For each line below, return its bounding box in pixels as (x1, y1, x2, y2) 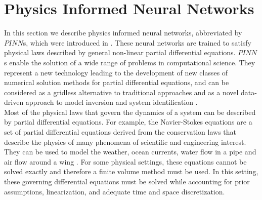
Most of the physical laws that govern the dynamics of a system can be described (4, 106, 256, 117)
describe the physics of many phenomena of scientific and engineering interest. (4, 136, 246, 147)
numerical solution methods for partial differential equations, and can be (4, 77, 229, 88)
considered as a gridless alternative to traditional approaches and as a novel (4, 87, 239, 97)
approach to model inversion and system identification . (25, 97, 198, 107)
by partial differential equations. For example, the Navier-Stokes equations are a (4, 116, 252, 127)
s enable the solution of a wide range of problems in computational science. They (4, 57, 255, 67)
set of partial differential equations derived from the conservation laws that (4, 127, 237, 137)
